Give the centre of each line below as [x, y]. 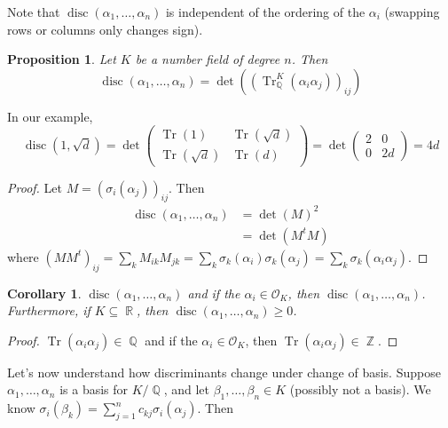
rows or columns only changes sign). [105, 29]
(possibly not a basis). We [360, 389]
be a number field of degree [208, 59]
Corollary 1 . [44, 293]
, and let [187, 389]
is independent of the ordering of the [265, 12]
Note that [34, 12]
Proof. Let [35, 187]
